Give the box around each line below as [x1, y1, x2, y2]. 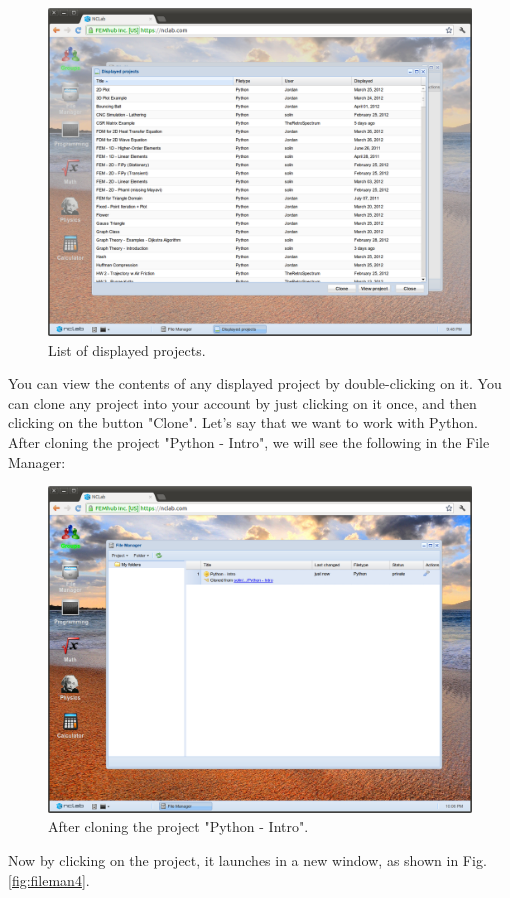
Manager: [8, 451, 66, 472]
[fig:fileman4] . [8, 869, 90, 890]
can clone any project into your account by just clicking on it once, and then [8, 392, 477, 413]
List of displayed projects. [48, 339, 206, 360]
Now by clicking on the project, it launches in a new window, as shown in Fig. [8, 849, 487, 870]
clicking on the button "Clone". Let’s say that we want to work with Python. [8, 412, 478, 433]
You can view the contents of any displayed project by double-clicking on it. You [8, 373, 502, 394]
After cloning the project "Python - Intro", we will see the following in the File [8, 431, 490, 452]
